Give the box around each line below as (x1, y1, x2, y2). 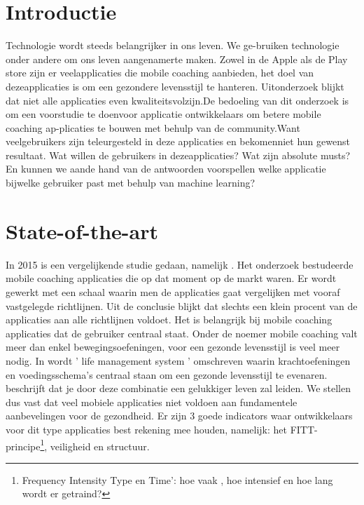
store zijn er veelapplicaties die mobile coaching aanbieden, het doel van (6, 65, 314, 80)
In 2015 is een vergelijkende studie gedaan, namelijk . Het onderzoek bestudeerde (6, 257, 353, 271)
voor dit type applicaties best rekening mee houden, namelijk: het (6, 422, 287, 436)
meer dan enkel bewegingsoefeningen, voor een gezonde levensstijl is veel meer (6, 339, 340, 354)
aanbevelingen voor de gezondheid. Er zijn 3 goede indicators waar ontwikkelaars (6, 408, 353, 423)
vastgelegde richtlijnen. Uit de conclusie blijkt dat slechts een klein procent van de (6, 298, 358, 313)
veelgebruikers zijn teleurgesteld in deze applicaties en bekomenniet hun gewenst (6, 134, 350, 149)
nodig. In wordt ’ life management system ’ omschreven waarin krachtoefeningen (6, 353, 351, 368)
